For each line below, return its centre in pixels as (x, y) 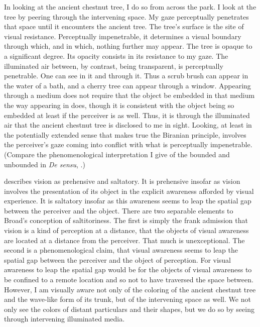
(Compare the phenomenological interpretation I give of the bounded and (117, 154)
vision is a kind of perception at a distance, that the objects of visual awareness (126, 230)
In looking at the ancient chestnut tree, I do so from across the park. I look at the (130, 7)
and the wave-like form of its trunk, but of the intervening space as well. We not (127, 299)
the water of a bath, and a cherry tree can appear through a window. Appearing (127, 85)
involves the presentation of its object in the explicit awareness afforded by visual (129, 191)
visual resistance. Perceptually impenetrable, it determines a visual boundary (123, 36)
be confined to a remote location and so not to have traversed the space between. (129, 280)
